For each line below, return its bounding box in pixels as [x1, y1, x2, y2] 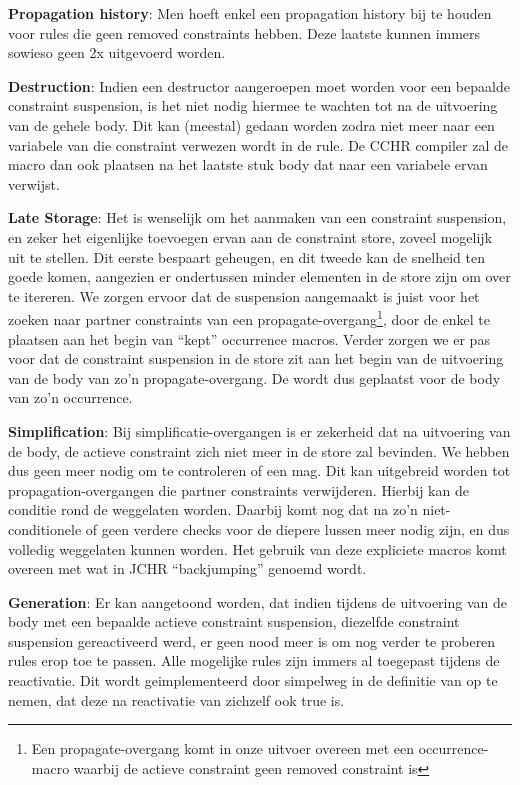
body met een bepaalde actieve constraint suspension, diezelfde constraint [8, 611, 460, 632]
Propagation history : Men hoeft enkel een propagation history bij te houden [8, 3, 492, 23]
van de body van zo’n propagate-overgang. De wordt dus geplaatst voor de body [8, 367, 501, 388]
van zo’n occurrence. [8, 387, 133, 408]
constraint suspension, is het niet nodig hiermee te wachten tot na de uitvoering [8, 95, 498, 116]
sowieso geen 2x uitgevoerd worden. [8, 42, 226, 63]
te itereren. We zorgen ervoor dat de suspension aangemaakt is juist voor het [8, 285, 480, 306]
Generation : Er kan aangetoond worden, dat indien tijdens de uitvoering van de [8, 591, 507, 612]
